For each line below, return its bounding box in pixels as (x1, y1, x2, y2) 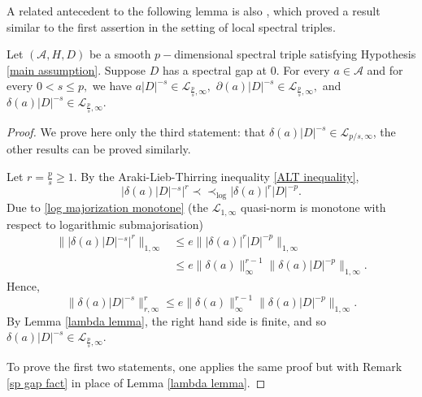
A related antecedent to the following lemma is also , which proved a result (7, 2, 381, 19)
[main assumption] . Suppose (7, 61, 146, 78)
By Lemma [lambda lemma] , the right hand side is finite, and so (7, 312, 327, 329)
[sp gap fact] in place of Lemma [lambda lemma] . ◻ (7, 373, 266, 391)
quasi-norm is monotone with (240, 199, 386, 216)
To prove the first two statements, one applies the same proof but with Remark (7, 357, 402, 374)
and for (367, 61, 403, 78)
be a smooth (89, 45, 151, 63)
